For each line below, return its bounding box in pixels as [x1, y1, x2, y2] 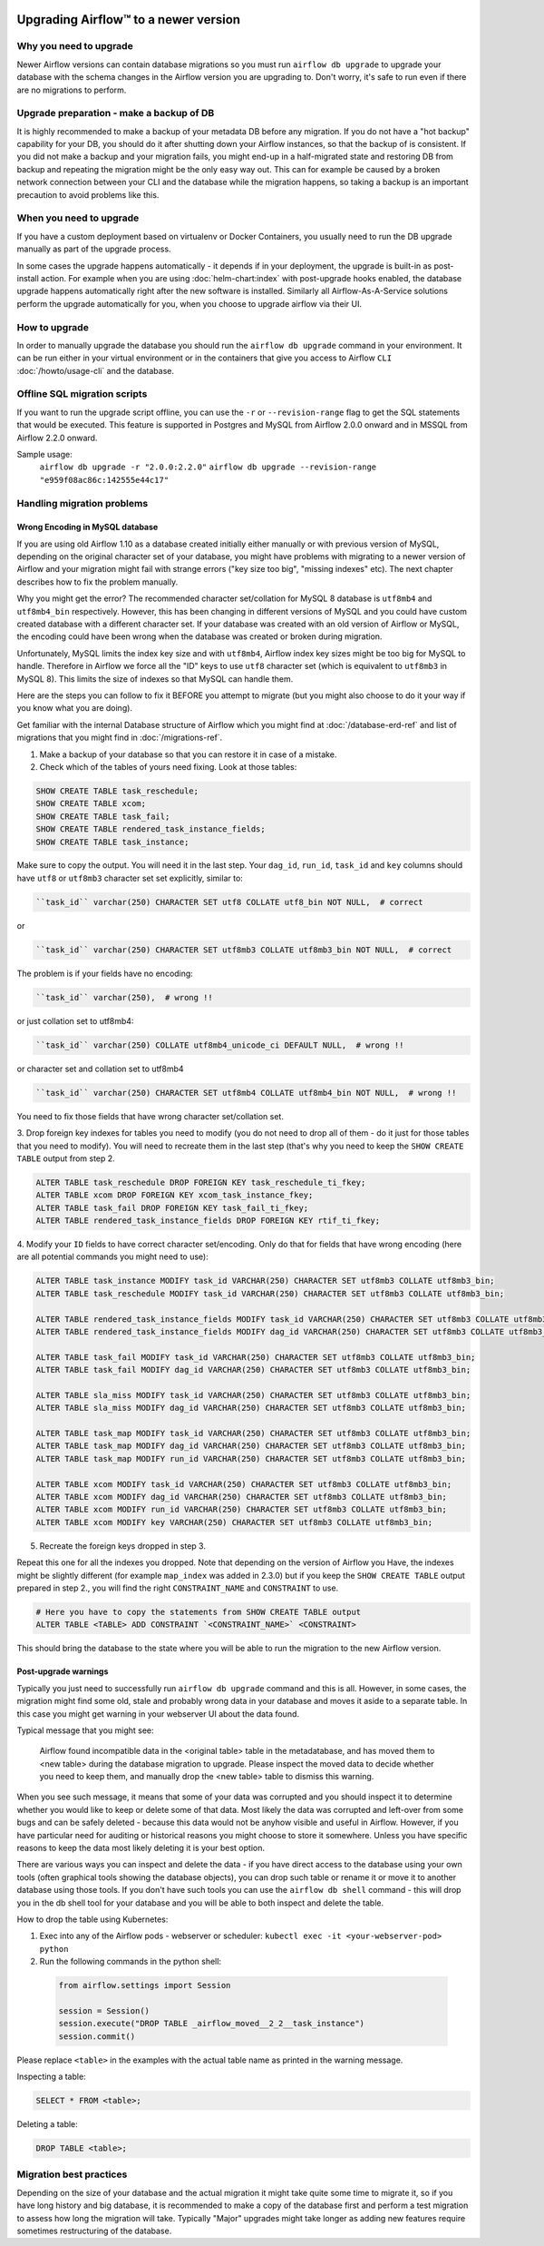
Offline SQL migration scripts [16, 388, 148, 400]
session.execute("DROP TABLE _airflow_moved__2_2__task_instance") [58, 2018, 365, 2029]
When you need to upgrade [16, 212, 140, 224]
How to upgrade [16, 320, 90, 333]
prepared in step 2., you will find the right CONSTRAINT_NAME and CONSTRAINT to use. [16, 1582, 339, 1593]
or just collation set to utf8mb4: [16, 1015, 134, 1026]
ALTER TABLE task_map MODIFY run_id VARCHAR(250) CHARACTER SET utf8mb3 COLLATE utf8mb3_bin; [35, 1453, 467, 1463]
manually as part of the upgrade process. [16, 243, 171, 254]
